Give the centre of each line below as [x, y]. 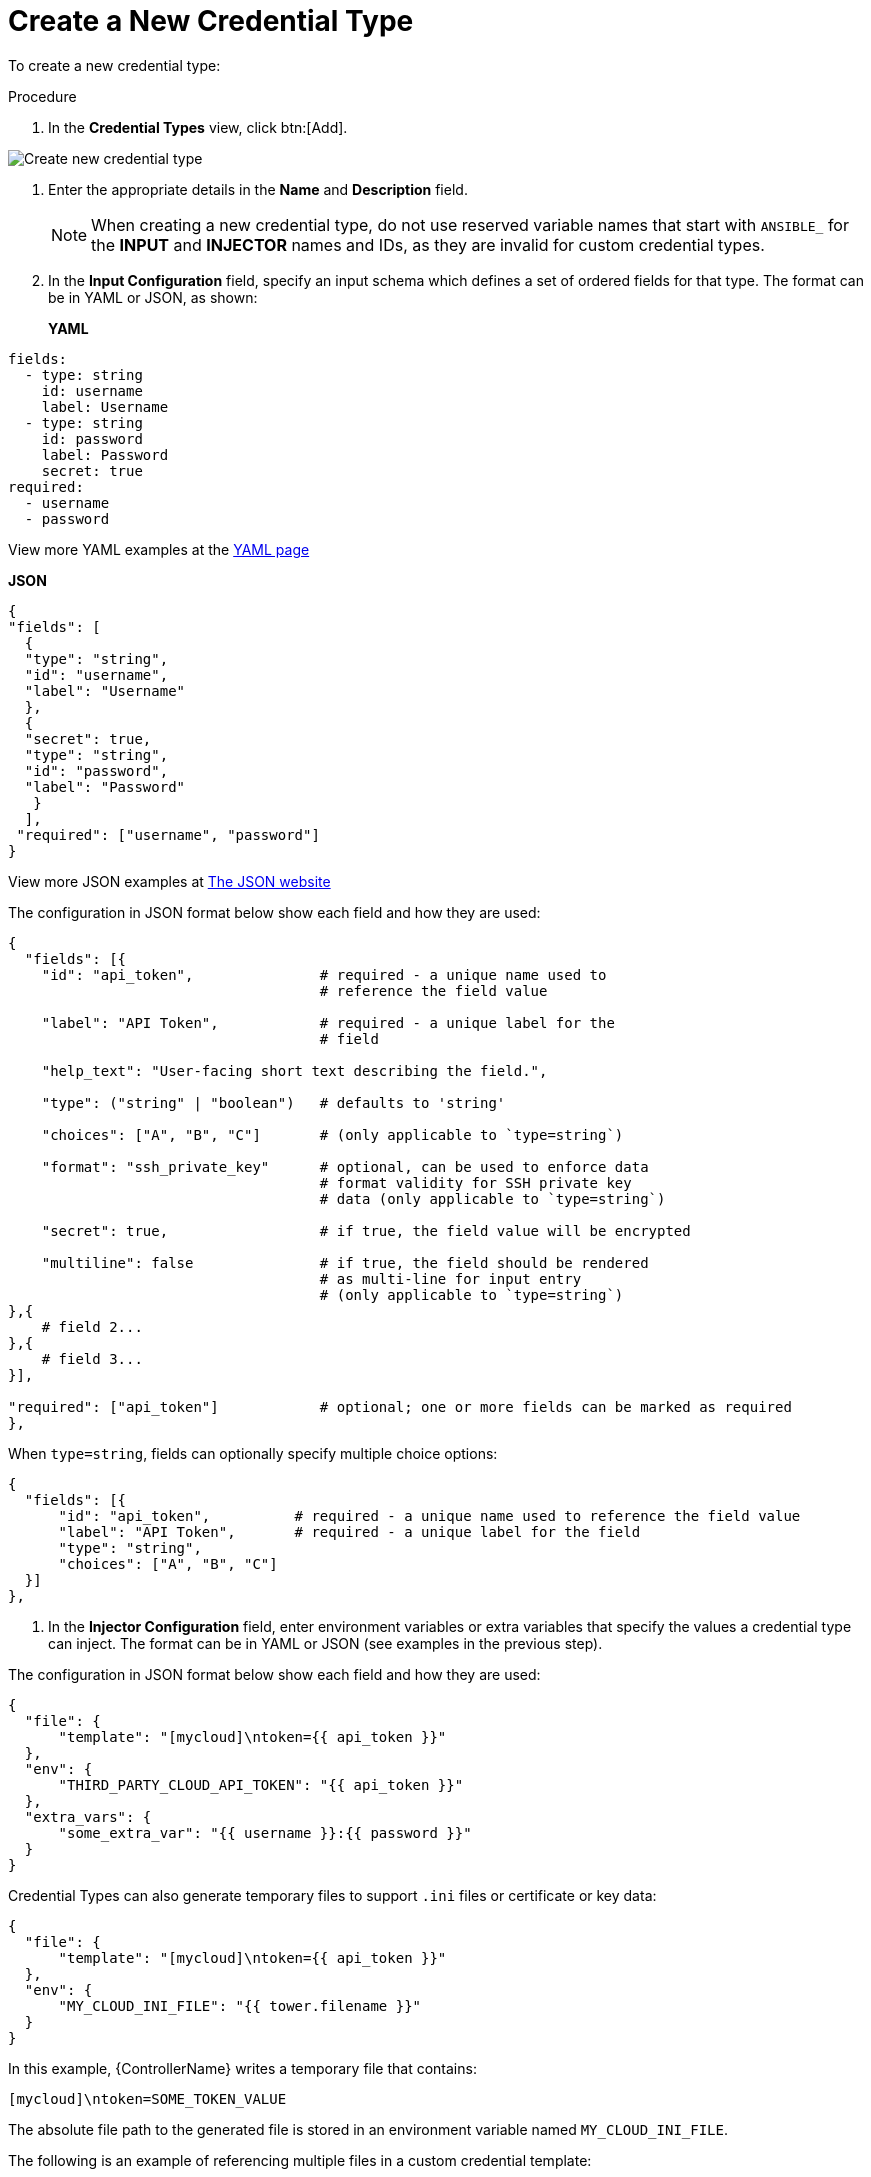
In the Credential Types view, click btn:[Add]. [198, 127]
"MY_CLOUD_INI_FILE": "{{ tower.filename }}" [240, 2005]
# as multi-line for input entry [450, 1278]
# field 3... [92, 1358]
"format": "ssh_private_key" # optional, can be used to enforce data [345, 1166]
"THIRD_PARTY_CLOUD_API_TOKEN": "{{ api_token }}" [261, 1784]
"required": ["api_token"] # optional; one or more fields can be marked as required [400, 1406]
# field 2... [92, 1326]
